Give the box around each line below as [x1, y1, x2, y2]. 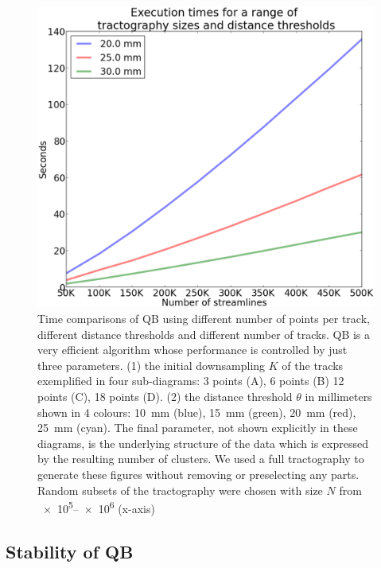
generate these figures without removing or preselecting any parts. [37, 465, 360, 482]
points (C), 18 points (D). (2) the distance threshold [37, 388, 293, 405]
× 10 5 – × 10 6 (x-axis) [42, 498, 155, 516]
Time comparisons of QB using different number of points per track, [37, 310, 370, 327]
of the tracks [282, 356, 344, 373]
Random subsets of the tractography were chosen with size [37, 481, 323, 498]
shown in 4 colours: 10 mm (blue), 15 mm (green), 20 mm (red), [37, 403, 356, 420]
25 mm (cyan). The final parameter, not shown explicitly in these [37, 419, 358, 436]
